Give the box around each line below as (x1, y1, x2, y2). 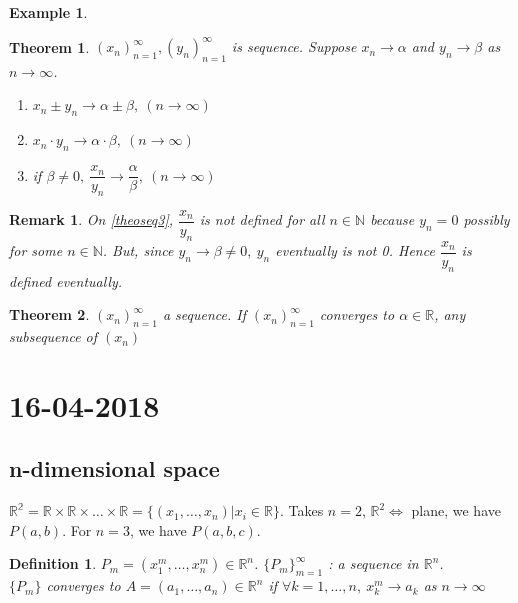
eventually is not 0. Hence (275, 240, 435, 261)
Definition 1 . (9, 553, 97, 574)
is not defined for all (199, 209, 325, 230)
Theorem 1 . (9, 36, 90, 57)
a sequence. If (162, 304, 246, 325)
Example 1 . (9, 2, 88, 22)
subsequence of (9, 326, 98, 347)
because (370, 209, 415, 230)
